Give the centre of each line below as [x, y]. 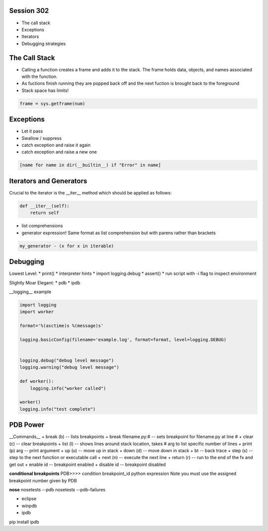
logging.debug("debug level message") [67, 361]
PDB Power [27, 425]
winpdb [29, 506]
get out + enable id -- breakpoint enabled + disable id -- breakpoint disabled [87, 465]
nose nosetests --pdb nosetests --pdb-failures [57, 490]
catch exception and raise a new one [59, 152]
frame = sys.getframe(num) [52, 103]
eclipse [29, 499]
